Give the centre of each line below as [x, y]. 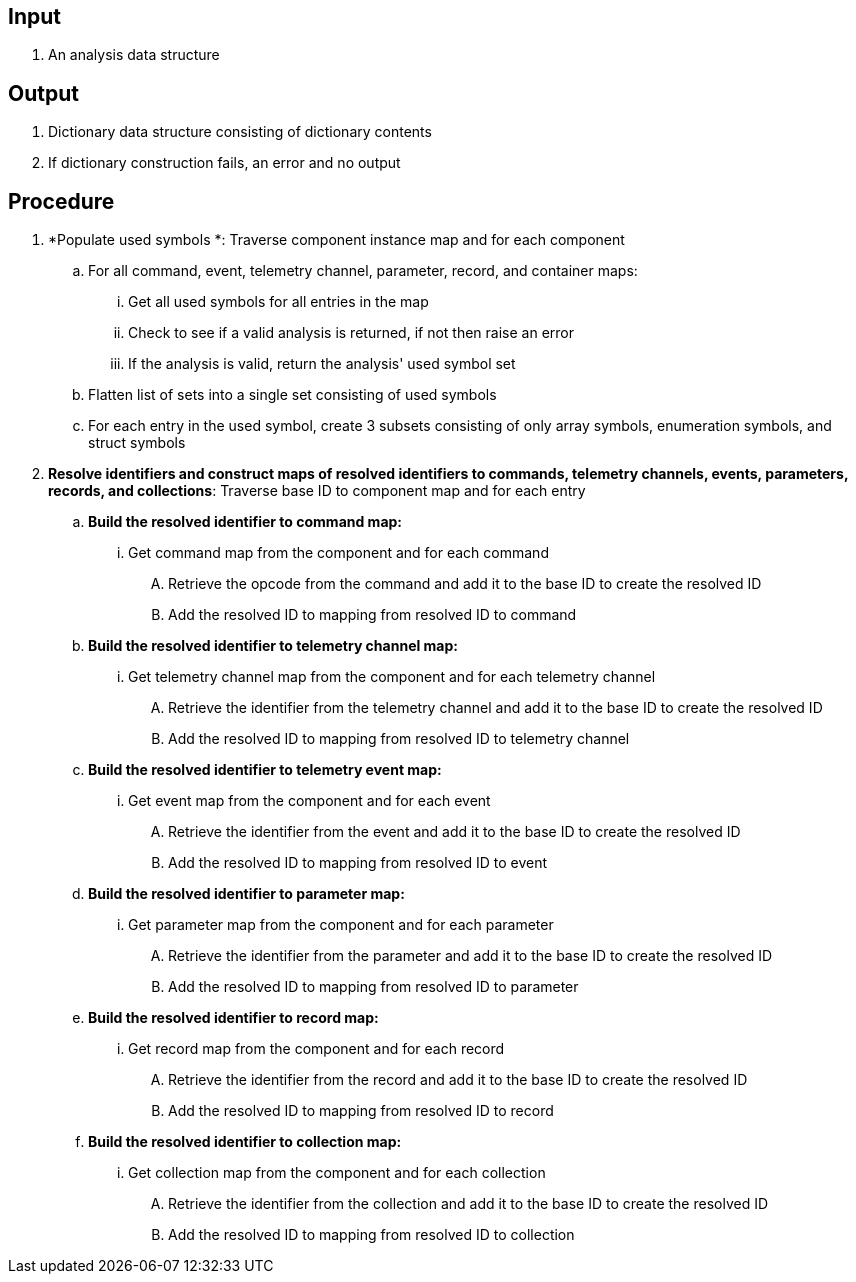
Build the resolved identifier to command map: [245, 522]
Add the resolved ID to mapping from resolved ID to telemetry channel [399, 739]
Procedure [61, 201]
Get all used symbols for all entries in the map [278, 302]
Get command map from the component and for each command [338, 553]
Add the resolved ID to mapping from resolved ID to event [358, 863]
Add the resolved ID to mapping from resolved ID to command [372, 615]
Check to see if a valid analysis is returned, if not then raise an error [351, 333]
